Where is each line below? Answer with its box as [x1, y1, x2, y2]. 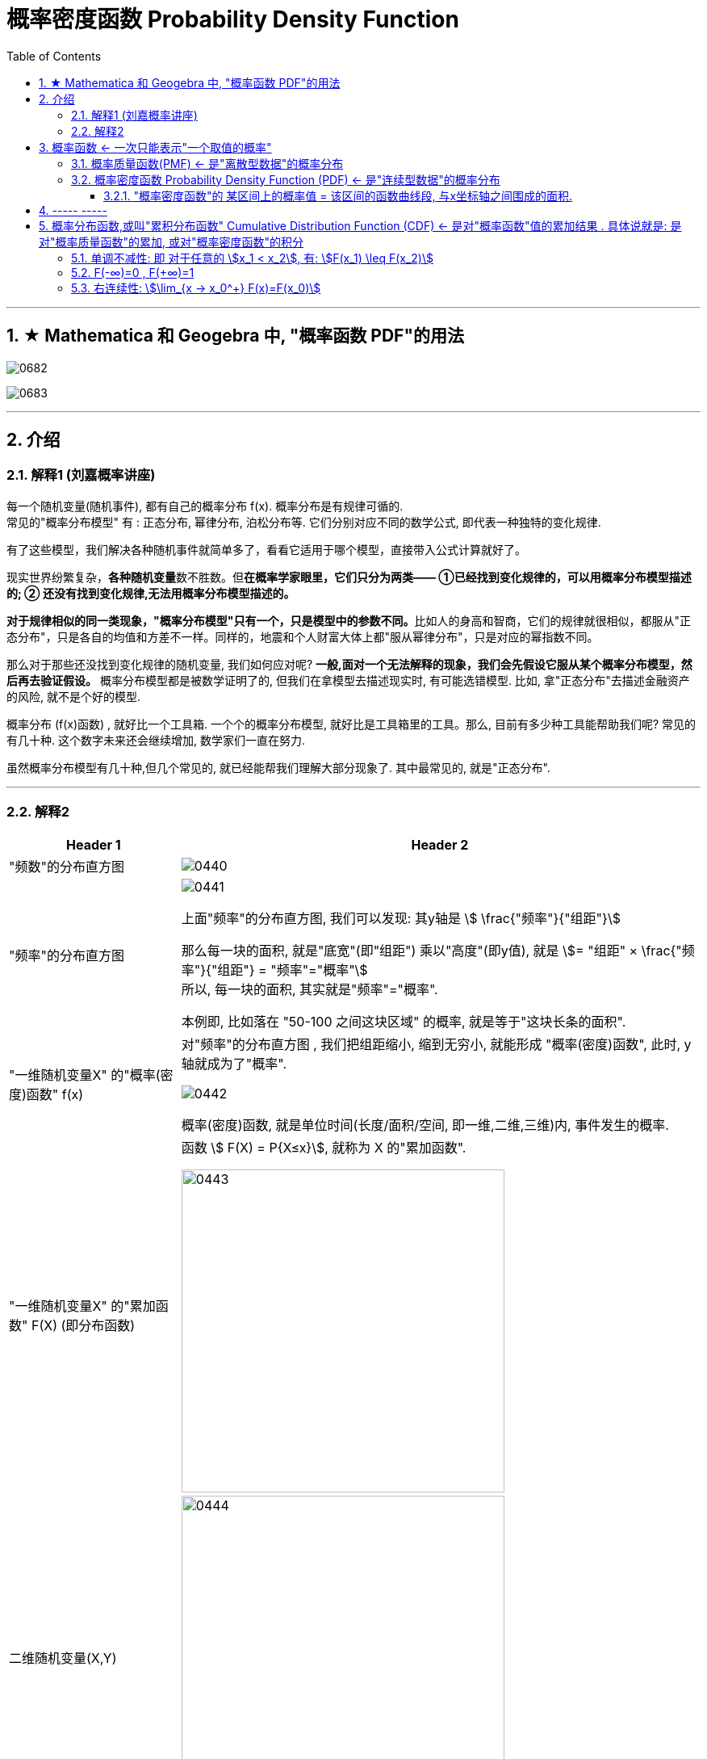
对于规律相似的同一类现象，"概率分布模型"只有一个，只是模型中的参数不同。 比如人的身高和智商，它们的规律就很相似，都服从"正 [6, 613, 691, 628]
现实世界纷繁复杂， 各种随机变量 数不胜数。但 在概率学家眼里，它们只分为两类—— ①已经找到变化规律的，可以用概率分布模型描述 [6, 569, 692, 584]
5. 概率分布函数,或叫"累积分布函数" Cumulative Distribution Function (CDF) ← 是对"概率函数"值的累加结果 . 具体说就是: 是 [39, 218, 682, 233]
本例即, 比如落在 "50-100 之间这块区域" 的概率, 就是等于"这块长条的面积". [181, 1013, 626, 1030]
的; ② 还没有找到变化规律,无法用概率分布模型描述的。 [6, 586, 295, 600]
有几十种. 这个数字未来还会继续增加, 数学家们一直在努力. [6, 733, 305, 747]
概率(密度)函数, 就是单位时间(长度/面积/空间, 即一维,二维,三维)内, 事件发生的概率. [181, 1116, 669, 1133]
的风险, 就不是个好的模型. [6, 689, 141, 703]
